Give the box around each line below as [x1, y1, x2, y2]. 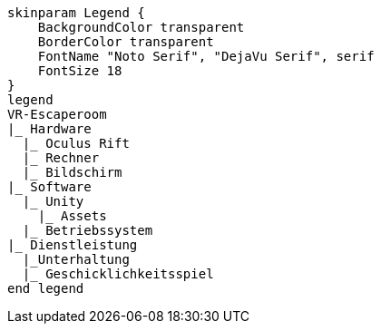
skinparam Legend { [7, 5, 145, 20]
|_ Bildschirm [22, 165, 122, 180]
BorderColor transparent [37, 34, 214, 49]
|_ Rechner [22, 151, 100, 165]
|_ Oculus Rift [22, 136, 130, 151]
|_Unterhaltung [22, 252, 130, 267]
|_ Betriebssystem [22, 223, 153, 238]
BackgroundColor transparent [37, 20, 245, 34]
